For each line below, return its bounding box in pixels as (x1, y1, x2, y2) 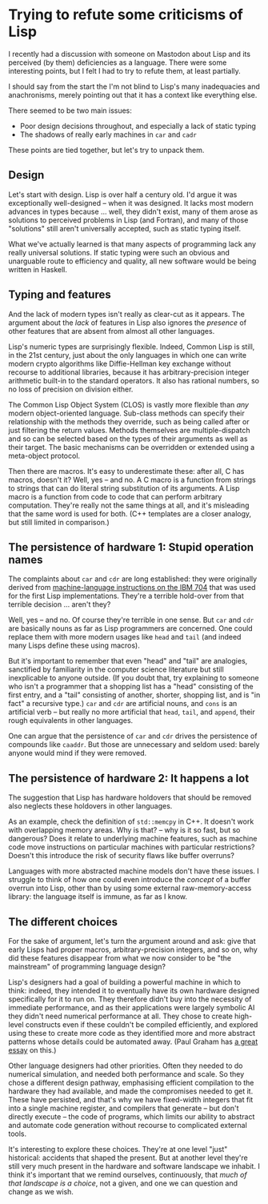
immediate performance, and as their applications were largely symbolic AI (8, 1003, 255, 1012)
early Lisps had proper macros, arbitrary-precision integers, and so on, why (8, 945, 258, 954)
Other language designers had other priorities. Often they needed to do (8, 1061, 243, 1070)
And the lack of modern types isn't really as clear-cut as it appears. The (8, 309, 246, 319)
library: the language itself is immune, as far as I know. (8, 892, 188, 901)
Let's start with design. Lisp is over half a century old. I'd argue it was (8, 190, 238, 199)
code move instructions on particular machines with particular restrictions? (8, 842, 255, 852)
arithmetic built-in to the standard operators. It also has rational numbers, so (8, 375, 260, 385)
